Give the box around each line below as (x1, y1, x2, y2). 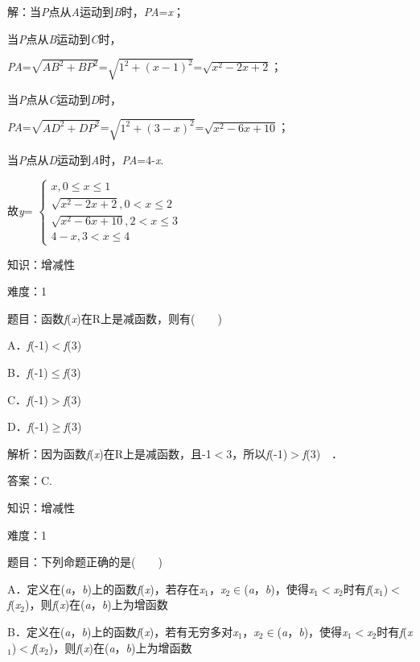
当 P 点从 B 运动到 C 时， (7, 30, 121, 47)
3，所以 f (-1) (226, 445, 288, 461)
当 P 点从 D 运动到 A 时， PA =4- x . (7, 151, 164, 168)
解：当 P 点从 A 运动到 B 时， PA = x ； (7, 3, 184, 19)
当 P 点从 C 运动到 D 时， (7, 90, 122, 107)
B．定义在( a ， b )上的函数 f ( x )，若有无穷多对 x (7, 623, 238, 640)
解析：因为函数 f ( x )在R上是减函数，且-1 (7, 445, 212, 461)
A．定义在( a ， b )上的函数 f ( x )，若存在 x (7, 580, 205, 597)
